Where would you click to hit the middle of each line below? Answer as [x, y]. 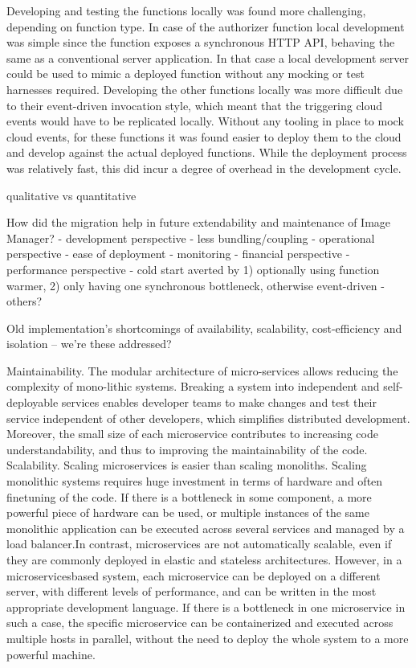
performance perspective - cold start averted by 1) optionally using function [193, 269]
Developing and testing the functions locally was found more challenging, [186, 10]
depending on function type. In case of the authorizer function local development [206, 26]
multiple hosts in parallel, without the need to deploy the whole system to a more [208, 638]
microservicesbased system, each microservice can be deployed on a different [194, 575]
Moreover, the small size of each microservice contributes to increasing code [192, 434]
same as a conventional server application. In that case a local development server [208, 57]
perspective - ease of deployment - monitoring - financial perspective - [178, 254]
